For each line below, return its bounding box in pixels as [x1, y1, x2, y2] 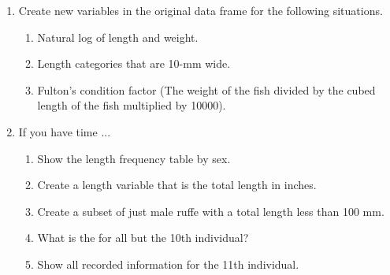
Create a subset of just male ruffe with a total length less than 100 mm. [37, 203, 384, 219]
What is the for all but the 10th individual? [37, 229, 249, 246]
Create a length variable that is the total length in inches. [37, 177, 317, 193]
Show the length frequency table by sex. [37, 150, 231, 166]
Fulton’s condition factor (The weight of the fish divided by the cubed [37, 81, 376, 98]
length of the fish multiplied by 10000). [37, 97, 226, 113]
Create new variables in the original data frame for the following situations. [18, 2, 383, 18]
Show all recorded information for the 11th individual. [37, 255, 299, 272]
